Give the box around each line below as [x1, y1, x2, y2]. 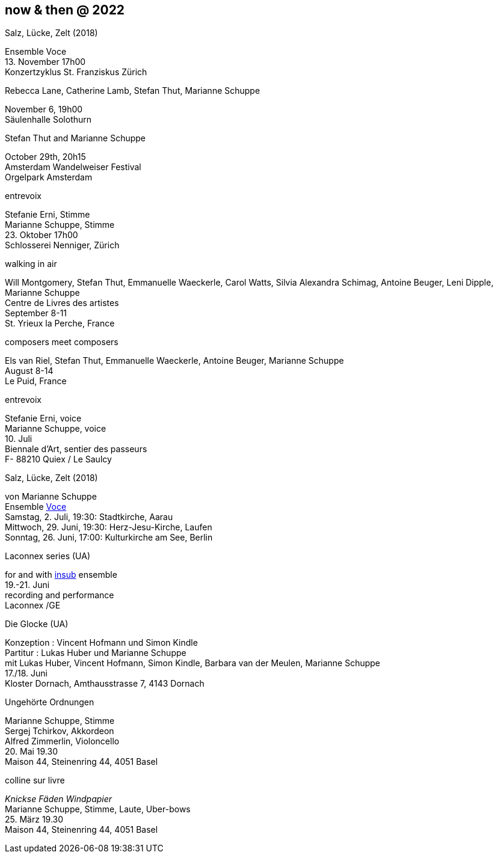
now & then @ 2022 [5, 2, 125, 17]
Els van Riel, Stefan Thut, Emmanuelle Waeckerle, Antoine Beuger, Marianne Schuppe [5, 355, 344, 366]
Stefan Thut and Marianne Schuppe [5, 133, 146, 144]
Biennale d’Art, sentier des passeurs [5, 444, 147, 455]
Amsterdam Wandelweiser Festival [5, 162, 141, 173]
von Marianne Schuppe [5, 491, 97, 502]
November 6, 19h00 [5, 104, 83, 115]
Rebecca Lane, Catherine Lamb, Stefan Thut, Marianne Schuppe [5, 85, 260, 96]
